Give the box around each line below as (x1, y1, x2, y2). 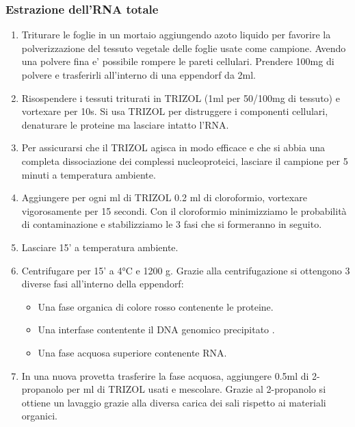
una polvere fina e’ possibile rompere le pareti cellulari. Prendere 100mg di (21, 54, 334, 68)
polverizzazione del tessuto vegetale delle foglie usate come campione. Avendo (21, 40, 346, 55)
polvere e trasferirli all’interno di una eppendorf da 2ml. (21, 68, 256, 81)
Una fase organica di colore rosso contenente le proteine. (38, 299, 274, 313)
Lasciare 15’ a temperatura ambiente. (21, 240, 179, 254)
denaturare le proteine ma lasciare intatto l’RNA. (21, 117, 229, 131)
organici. (21, 409, 57, 423)
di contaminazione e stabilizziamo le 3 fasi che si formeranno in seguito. (21, 217, 322, 231)
